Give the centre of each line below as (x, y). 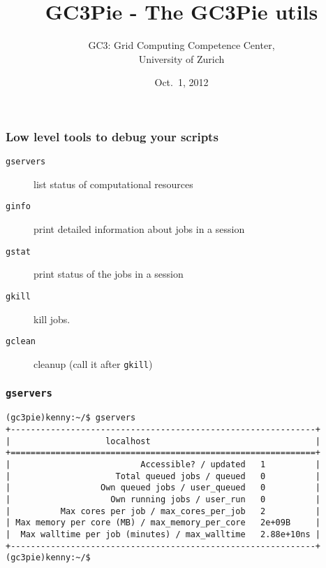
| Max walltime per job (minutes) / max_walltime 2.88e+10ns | (163, 534)
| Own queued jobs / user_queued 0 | (163, 488)
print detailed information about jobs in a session (139, 229)
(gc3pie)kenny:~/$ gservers (71, 418)
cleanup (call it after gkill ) (93, 363)
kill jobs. (52, 319)
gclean (21, 342)
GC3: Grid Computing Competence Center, (181, 45)
